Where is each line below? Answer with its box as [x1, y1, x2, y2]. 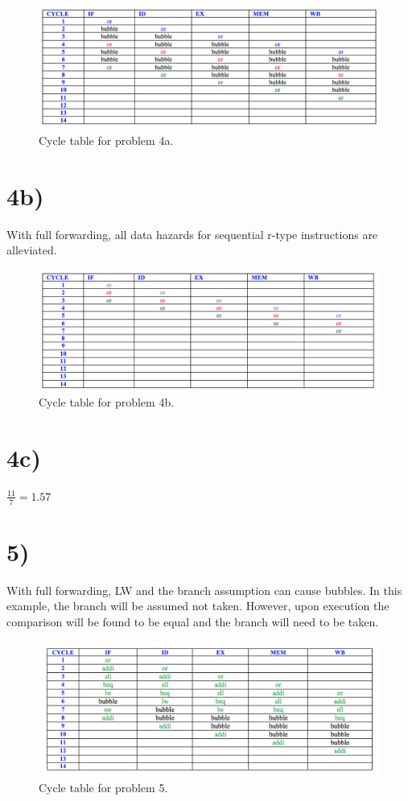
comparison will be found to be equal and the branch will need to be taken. [6, 613, 379, 630]
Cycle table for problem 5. [39, 779, 168, 796]
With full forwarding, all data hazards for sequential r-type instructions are [6, 225, 378, 242]
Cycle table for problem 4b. [39, 394, 175, 411]
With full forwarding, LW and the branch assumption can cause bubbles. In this [6, 581, 402, 598]
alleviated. [6, 242, 57, 258]
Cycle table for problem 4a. [39, 131, 174, 148]
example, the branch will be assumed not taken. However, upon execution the [6, 597, 389, 614]
